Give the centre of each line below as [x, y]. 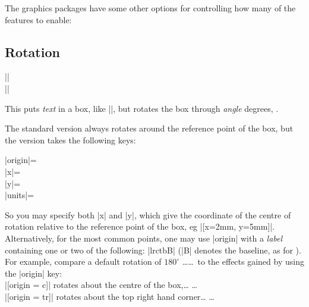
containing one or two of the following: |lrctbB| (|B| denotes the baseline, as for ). [153, 250]
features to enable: [38, 19]
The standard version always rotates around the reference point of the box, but [149, 128]
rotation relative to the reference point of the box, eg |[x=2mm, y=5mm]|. [140, 226]
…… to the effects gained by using [243, 261]
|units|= [20, 195]
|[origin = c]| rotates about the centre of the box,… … [101, 285]
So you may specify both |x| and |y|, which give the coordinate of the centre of [148, 214]
